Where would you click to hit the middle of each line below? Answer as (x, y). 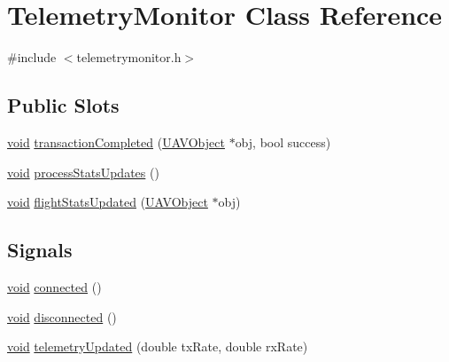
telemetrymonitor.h (129, 57)
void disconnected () (62, 316)
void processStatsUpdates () (83, 172)
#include (32, 57)
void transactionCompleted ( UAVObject (116, 142)
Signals (40, 250)
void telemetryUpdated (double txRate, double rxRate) (158, 346)
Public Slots (63, 105)
